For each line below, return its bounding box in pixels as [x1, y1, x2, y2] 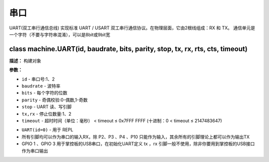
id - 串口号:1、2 [21, 76, 55, 82]
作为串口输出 [21, 148, 48, 154]
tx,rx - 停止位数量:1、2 [21, 111, 72, 117]
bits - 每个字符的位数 [21, 90, 68, 96]
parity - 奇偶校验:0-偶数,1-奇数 [21, 97, 88, 103]
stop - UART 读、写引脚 [21, 104, 72, 110]
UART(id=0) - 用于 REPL [21, 127, 73, 133]
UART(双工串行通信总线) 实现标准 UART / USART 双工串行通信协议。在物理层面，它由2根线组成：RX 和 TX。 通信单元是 [9, 25, 256, 31]
